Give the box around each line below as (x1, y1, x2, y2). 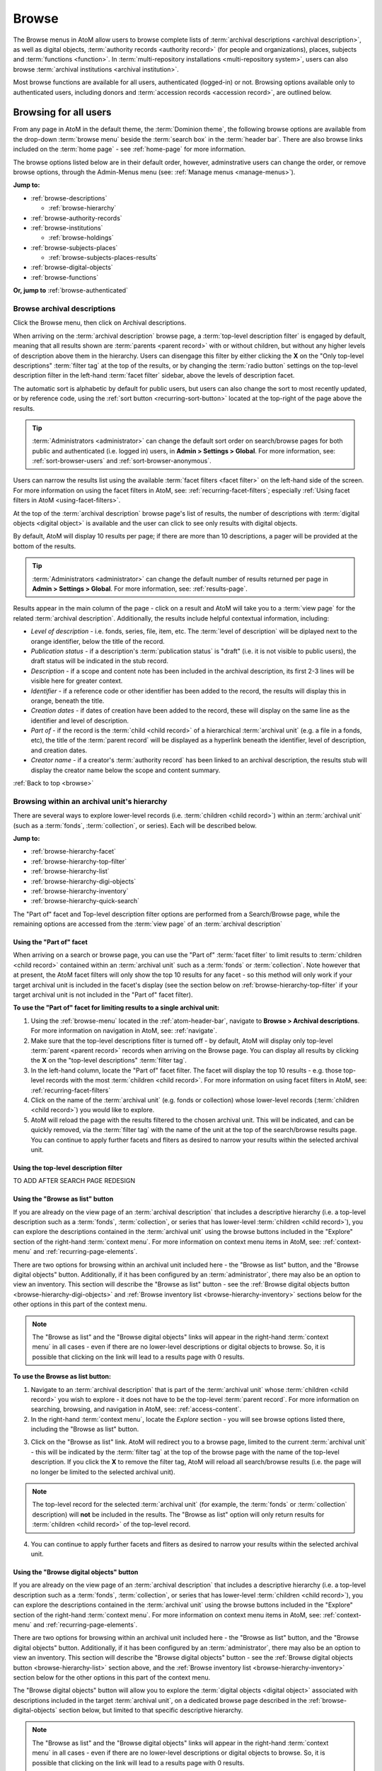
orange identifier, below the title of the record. (30, 637, 166, 645)
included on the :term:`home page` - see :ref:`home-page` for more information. (13, 145, 246, 154)
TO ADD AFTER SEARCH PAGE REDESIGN (13, 1177, 136, 1185)
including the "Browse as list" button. (30, 1425, 139, 1434)
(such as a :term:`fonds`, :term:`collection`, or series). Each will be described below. (13, 821, 257, 830)
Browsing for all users (13, 106, 112, 118)
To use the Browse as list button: (13, 1372, 111, 1381)
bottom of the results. (13, 542, 76, 550)
